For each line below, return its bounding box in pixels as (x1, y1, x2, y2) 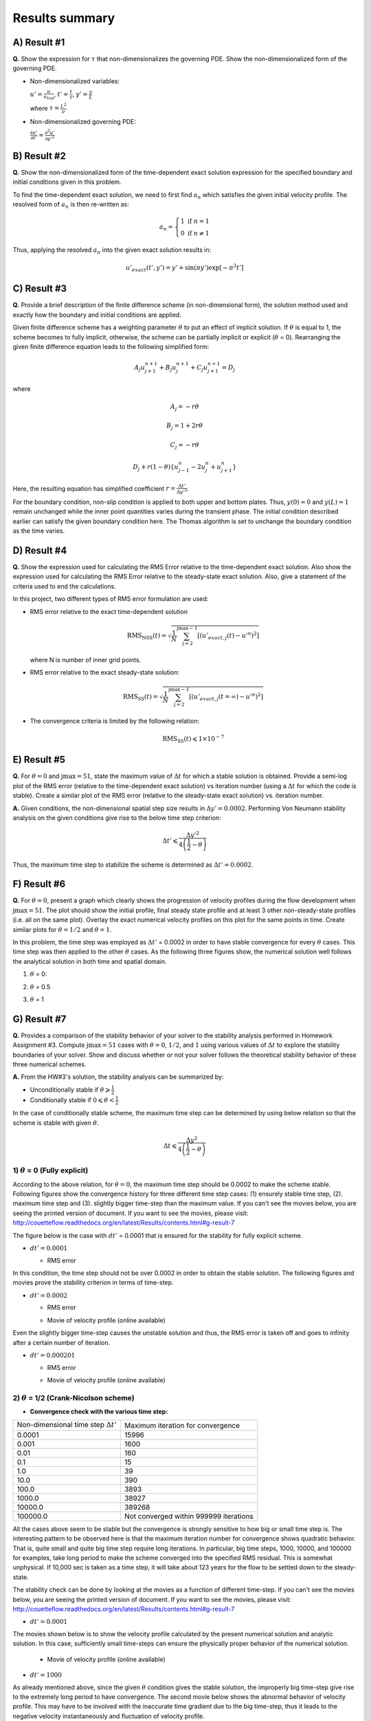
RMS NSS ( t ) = (127, 631, 167, 641)
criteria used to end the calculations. (12, 582, 116, 590)
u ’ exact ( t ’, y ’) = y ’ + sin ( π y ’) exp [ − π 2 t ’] (126, 262, 244, 273)
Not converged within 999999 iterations (124, 1511, 254, 1521)
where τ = (30, 104, 60, 112)
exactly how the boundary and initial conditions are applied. (12, 310, 182, 319)
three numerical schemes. (12, 1060, 87, 1068)
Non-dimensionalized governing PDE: (30, 117, 137, 125)
